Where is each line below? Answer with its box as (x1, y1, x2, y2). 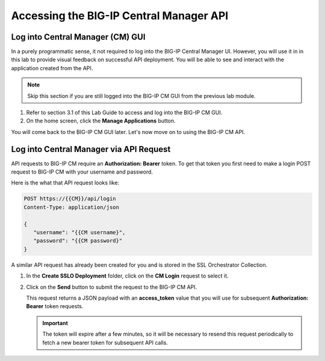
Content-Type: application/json (23, 204, 120, 210)
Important (42, 319, 69, 327)
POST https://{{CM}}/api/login (23, 195, 117, 202)
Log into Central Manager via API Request (11, 144, 171, 154)
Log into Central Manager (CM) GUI (11, 32, 146, 42)
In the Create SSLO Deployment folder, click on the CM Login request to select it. (26, 272, 229, 279)
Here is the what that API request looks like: (11, 179, 120, 186)
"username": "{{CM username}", (33, 229, 126, 236)
